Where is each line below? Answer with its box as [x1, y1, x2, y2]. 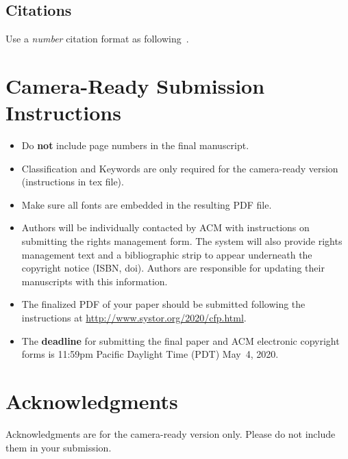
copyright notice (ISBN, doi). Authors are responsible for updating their [21, 261, 325, 275]
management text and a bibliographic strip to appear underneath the [21, 247, 312, 261]
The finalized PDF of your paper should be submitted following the [21, 297, 306, 311]
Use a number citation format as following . [5, 31, 189, 46]
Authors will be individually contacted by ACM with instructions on [21, 220, 310, 235]
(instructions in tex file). [21, 174, 124, 189]
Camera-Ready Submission [5, 71, 265, 99]
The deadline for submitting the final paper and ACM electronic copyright [21, 333, 340, 347]
